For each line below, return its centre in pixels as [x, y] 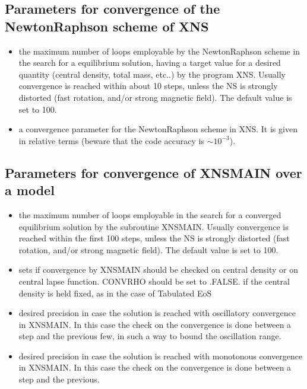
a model [30, 190]
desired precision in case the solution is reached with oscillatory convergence [157, 313]
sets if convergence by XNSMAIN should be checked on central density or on [158, 270]
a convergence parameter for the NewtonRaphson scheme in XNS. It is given [158, 129]
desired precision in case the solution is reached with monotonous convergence [161, 355]
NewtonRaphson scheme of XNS [107, 26]
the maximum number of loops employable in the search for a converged [150, 214]
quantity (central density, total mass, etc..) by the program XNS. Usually [152, 74]
